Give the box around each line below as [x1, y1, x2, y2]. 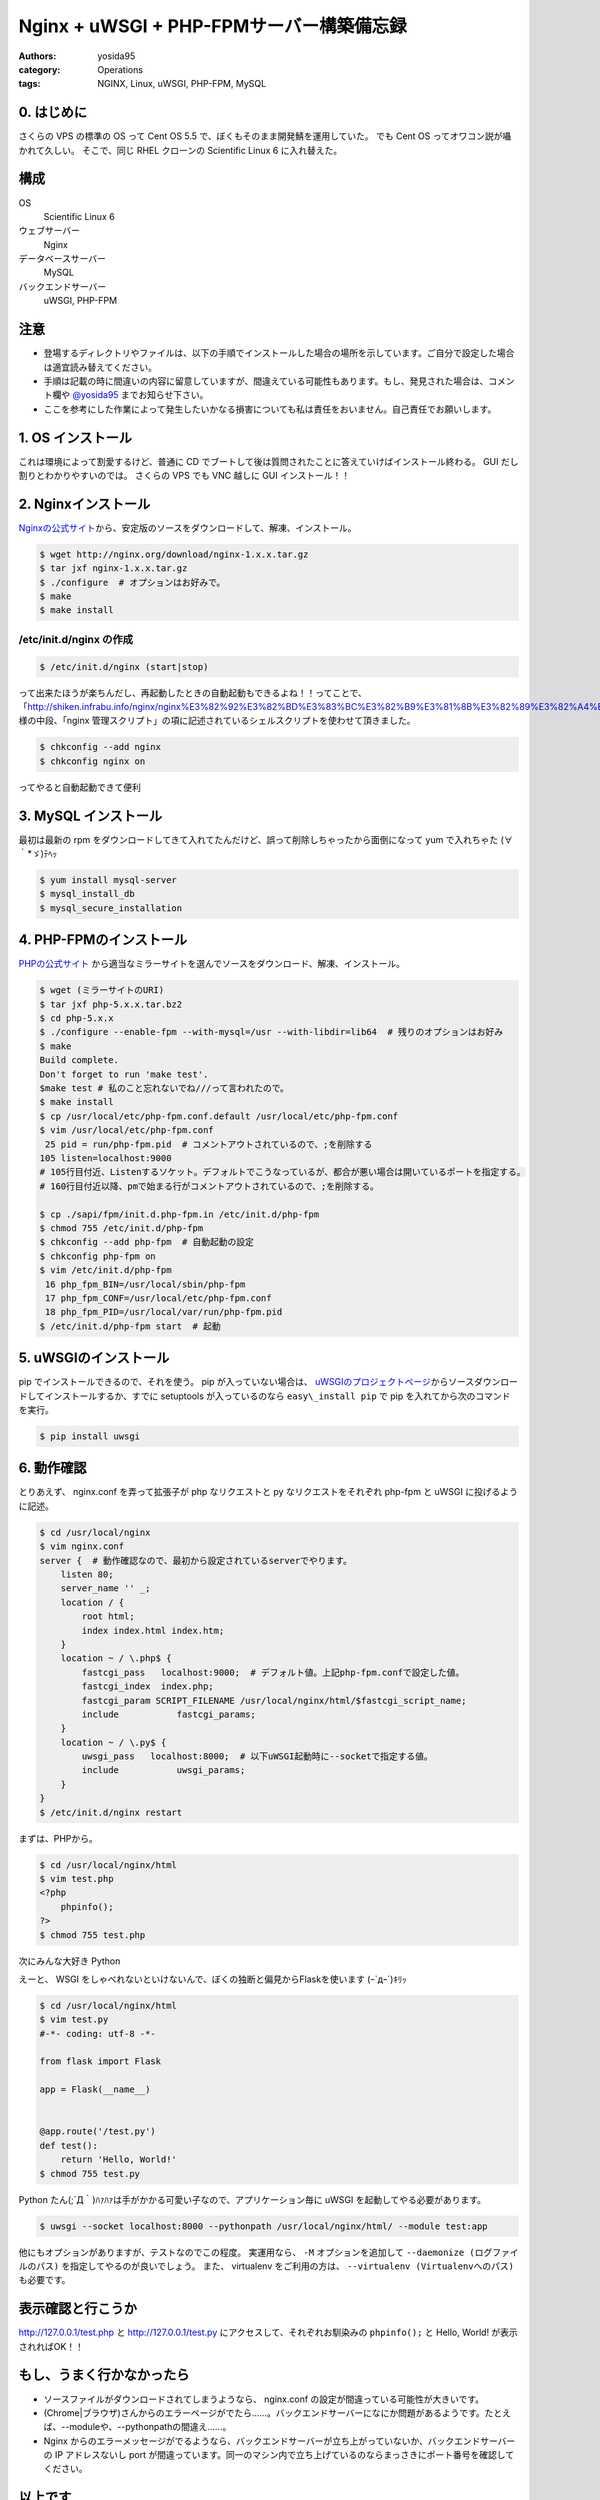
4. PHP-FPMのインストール [18, 931, 188, 949]
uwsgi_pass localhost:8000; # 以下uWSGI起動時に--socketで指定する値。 [81, 1751, 434, 1762]
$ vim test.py [39, 2014, 109, 2025]
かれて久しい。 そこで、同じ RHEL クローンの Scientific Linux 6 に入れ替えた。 [18, 144, 343, 156]
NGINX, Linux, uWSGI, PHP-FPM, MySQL [97, 78, 267, 90]
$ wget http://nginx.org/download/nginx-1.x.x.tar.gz [39, 548, 309, 560]
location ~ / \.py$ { [60, 1736, 167, 1748]
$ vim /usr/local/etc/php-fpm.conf [39, 1125, 214, 1136]
